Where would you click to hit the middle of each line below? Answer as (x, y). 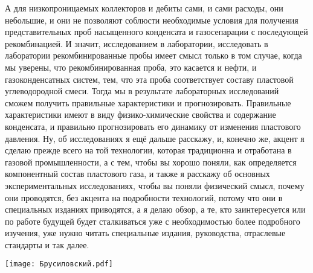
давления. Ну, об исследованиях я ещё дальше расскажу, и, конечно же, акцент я (155, 138)
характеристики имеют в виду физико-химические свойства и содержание (140, 114)
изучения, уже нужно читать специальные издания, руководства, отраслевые (145, 233)
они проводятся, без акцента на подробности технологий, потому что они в (144, 197)
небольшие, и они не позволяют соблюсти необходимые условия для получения (152, 20)
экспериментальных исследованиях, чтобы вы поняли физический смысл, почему (155, 185)
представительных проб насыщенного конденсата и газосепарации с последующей (156, 32)
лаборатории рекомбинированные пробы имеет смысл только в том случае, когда (153, 55)
